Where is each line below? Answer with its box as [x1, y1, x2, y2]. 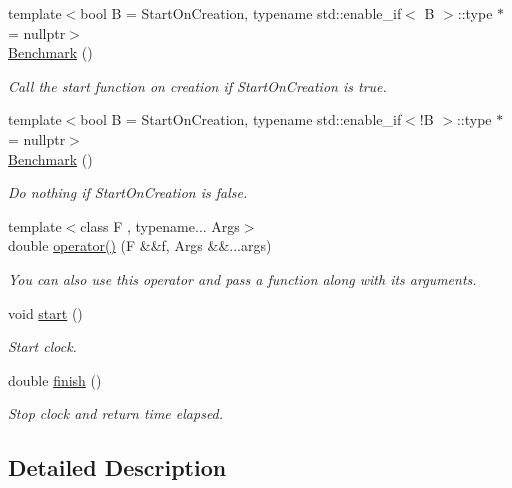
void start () [8, 302, 83, 323]
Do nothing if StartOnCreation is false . [8, 182, 248, 203]
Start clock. [8, 336, 77, 357]
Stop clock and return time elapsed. [8, 403, 224, 424]
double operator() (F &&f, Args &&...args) [8, 235, 272, 256]
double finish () [8, 369, 102, 390]
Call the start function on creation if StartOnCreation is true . [8, 75, 387, 96]
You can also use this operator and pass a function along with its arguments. [8, 268, 477, 289]
